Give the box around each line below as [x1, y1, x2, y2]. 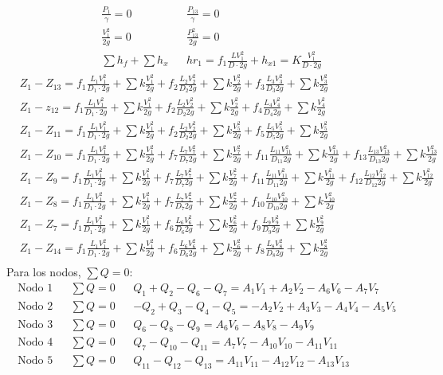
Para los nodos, [6, 264, 81, 280]
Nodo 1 [18, 282, 53, 294]
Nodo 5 [18, 355, 53, 367]
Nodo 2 [18, 300, 53, 312]
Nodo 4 [18, 337, 53, 349]
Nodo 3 [18, 318, 53, 330]
